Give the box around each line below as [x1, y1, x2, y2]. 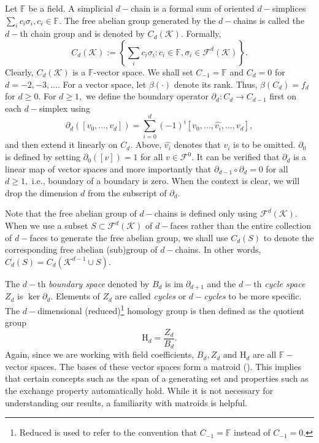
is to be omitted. [233, 138, 296, 151]
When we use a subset [5, 219, 88, 232]
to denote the [263, 231, 314, 244]
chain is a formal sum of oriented [131, 2, 255, 14]
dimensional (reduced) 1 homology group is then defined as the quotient [37, 302, 305, 317]
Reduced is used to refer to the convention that [19, 426, 198, 439]
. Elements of [50, 290, 100, 302]
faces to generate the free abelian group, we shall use [29, 231, 228, 244]
